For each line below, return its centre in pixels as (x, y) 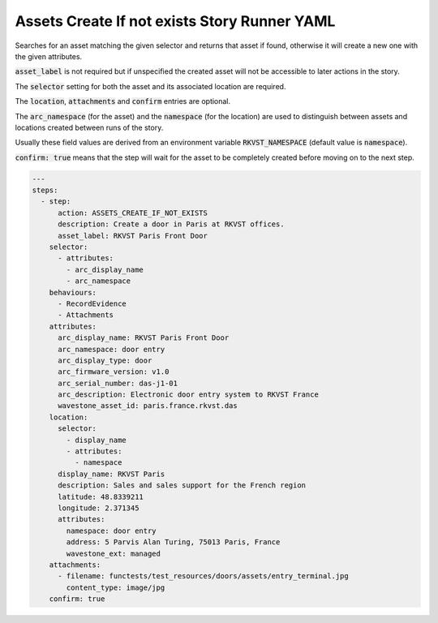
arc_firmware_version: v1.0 (114, 372)
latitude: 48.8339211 (101, 496)
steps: (45, 190)
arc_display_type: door (105, 360)
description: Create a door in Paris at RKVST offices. (171, 224)
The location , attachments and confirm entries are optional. (123, 101)
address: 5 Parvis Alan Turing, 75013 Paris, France (173, 542)
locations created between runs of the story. (89, 127)
